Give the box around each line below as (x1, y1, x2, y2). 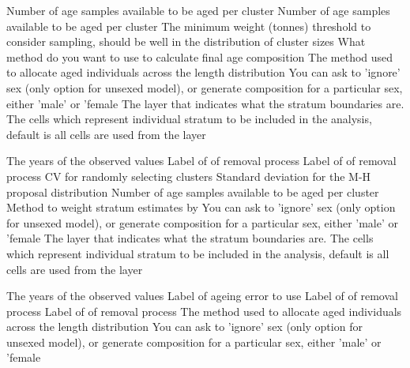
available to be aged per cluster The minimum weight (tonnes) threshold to (6, 17, 371, 34)
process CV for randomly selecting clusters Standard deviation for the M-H (6, 167, 371, 184)
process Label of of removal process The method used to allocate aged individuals (6, 302, 402, 319)
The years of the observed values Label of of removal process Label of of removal (6, 152, 397, 169)
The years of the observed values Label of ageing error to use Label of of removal (6, 287, 398, 304)
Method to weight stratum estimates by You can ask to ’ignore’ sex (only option (6, 199, 396, 216)
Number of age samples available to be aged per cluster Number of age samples (6, 2, 390, 18)
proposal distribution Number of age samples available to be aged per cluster (6, 183, 379, 200)
